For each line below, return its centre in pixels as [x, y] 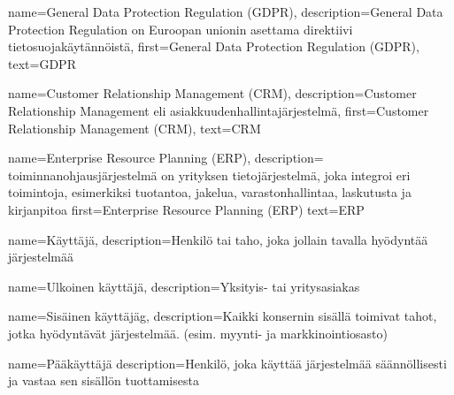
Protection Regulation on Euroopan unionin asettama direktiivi [181, 29]
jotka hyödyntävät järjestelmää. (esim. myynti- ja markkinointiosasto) [198, 333]
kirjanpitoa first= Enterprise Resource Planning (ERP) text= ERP [186, 209]
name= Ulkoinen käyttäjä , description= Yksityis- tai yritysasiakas [184, 286]
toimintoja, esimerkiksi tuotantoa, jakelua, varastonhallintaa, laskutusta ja [210, 192]
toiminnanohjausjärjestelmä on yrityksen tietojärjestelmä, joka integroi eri [209, 175]
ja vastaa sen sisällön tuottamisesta [104, 380]
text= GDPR [42, 63]
